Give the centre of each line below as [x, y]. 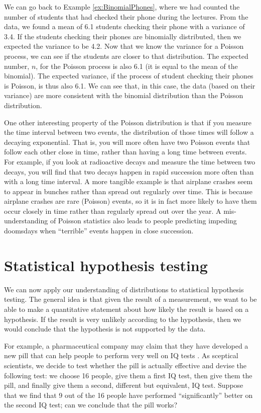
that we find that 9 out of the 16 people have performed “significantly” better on [128, 395]
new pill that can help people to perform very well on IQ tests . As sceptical [121, 355]
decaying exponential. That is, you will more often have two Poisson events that [127, 142]
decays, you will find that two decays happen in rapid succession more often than [129, 171]
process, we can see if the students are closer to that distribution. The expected [126, 56]
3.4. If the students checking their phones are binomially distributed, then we [123, 36]
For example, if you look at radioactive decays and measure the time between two [130, 161]
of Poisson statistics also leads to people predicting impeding [143, 221]
